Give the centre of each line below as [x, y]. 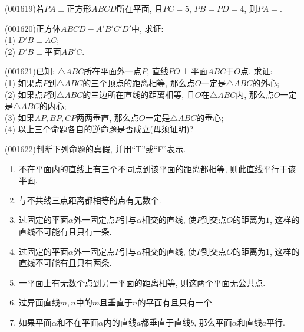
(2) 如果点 [24, 94]
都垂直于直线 [166, 322]
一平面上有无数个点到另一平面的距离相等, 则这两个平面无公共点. [142, 282]
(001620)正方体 [33, 28]
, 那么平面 [213, 322]
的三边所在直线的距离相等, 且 [139, 94]
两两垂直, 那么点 [108, 117]
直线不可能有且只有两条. [65, 263]
